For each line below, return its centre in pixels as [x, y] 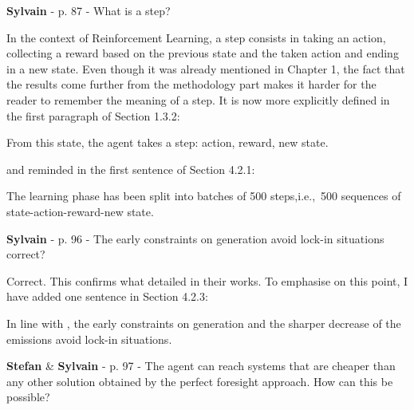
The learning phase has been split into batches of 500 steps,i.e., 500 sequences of [204, 196]
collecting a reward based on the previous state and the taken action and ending [203, 53]
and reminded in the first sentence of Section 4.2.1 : [131, 169]
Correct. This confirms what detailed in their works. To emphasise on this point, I [207, 280]
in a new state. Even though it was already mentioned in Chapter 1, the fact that [206, 68]
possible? [28, 397]
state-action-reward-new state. [80, 211]
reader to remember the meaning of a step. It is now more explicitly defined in [198, 99]
